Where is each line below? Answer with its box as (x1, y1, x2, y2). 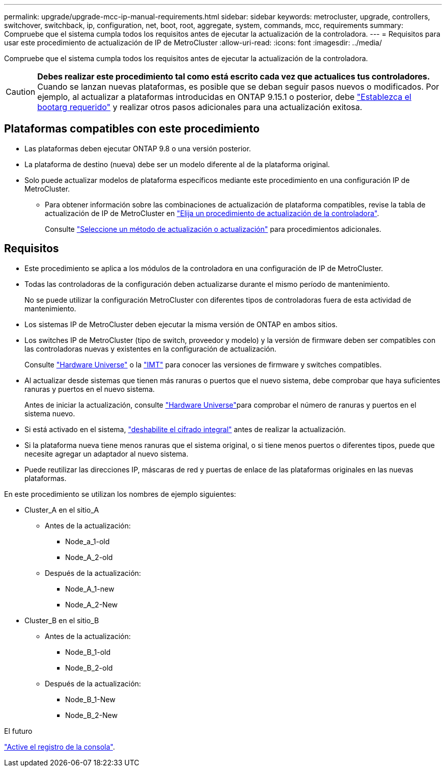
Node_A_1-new (65, 584, 115, 593)
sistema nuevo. (24, 409, 75, 418)
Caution (6, 87, 36, 97)
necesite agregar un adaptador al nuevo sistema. (24, 449, 188, 458)
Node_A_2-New (65, 600, 118, 609)
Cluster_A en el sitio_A (24, 505, 99, 514)
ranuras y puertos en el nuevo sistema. (24, 384, 155, 393)
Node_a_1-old (65, 537, 110, 546)
